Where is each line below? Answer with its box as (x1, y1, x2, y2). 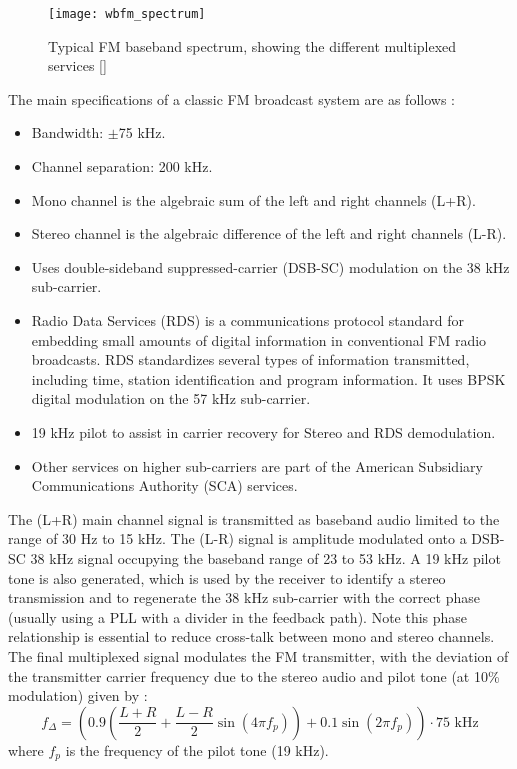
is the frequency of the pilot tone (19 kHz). (65, 739, 329, 760)
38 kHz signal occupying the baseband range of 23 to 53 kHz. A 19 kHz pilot (30, 547, 501, 568)
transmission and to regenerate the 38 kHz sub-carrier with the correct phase (8, 587, 480, 608)
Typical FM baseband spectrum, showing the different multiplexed (48, 35, 457, 56)
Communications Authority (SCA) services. (31, 475, 298, 496)
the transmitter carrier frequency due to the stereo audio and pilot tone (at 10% (8, 665, 500, 686)
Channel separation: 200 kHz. (31, 156, 213, 177)
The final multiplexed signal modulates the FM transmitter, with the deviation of (8, 645, 509, 666)
